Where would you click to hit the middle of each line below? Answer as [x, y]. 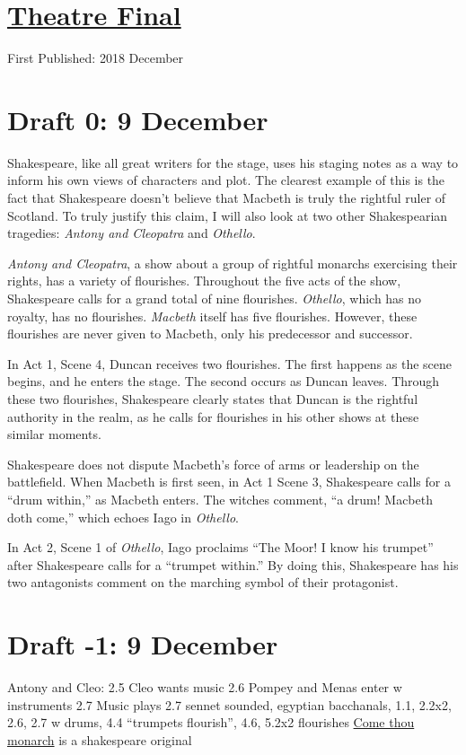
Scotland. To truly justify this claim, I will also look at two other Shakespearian [228, 215]
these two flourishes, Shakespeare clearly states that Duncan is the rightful [213, 398]
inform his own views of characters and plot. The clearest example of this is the [226, 180]
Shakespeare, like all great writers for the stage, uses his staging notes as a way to [233, 162]
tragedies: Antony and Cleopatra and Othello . [132, 233]
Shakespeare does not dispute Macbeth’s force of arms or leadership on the [213, 464]
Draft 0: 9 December [138, 119]
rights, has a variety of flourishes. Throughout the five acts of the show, [204, 281]
